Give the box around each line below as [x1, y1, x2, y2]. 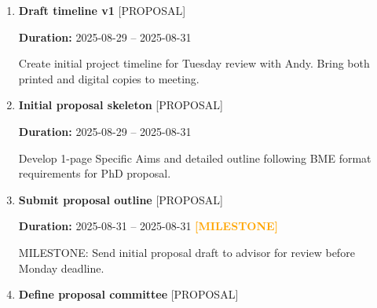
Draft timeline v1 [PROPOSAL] [18, 2, 186, 18]
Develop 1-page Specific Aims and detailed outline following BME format [18, 149, 372, 166]
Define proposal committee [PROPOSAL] [18, 286, 239, 302]
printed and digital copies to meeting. [18, 70, 199, 86]
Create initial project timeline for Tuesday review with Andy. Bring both [18, 55, 370, 71]
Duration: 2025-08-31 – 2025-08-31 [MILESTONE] [18, 218, 279, 234]
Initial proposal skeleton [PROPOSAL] [18, 97, 223, 113]
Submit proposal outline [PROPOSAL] [18, 191, 223, 207]
